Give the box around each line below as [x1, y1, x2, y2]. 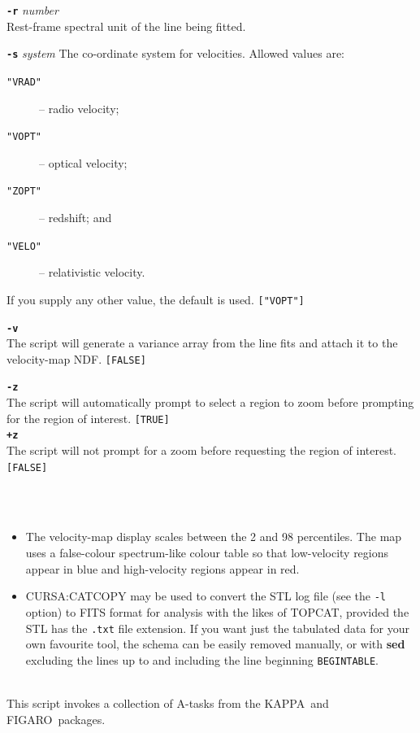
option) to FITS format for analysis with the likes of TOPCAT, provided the [25, 603, 409, 620]
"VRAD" [6, 76, 41, 88]
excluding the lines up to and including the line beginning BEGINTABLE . [25, 651, 379, 668]
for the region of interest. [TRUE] [6, 409, 170, 426]
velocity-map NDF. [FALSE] [6, 350, 146, 367]
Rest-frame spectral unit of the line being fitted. [6, 17, 246, 34]
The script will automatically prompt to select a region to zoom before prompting [6, 394, 414, 411]
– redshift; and [39, 209, 112, 226]
